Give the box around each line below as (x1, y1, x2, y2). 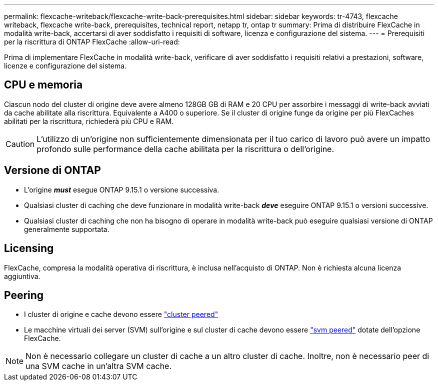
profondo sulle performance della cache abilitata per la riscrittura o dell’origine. (36, 143, 334, 154)
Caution (5, 138, 35, 149)
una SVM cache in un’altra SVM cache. (25, 361, 172, 371)
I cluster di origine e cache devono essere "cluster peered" (24, 310, 218, 319)
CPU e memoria (4, 78, 83, 91)
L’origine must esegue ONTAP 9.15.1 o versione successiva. (24, 185, 219, 194)
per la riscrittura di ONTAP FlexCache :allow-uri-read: (4, 37, 180, 46)
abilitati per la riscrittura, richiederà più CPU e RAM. (4, 116, 174, 125)
